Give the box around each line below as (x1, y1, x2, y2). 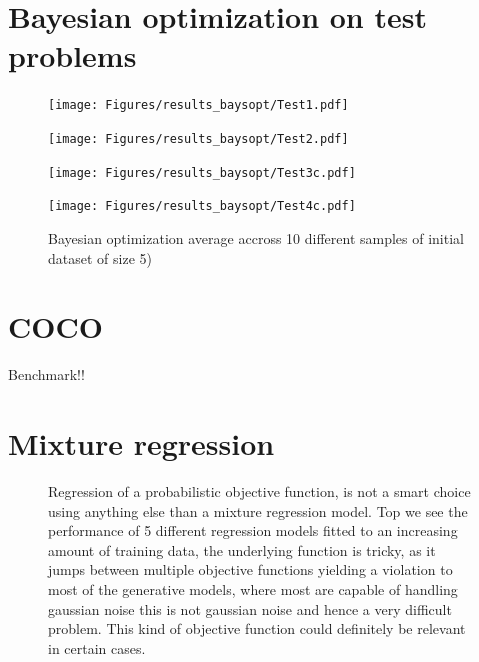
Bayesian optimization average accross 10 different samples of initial (48, 227, 464, 248)
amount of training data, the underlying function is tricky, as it (48, 539, 436, 560)
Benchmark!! (8, 364, 85, 385)
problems (8, 35, 137, 76)
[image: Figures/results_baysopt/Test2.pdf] (48, 131, 349, 146)
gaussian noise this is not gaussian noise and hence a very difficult (48, 598, 452, 619)
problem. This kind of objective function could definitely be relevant (48, 618, 466, 639)
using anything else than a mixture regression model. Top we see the (48, 500, 468, 521)
